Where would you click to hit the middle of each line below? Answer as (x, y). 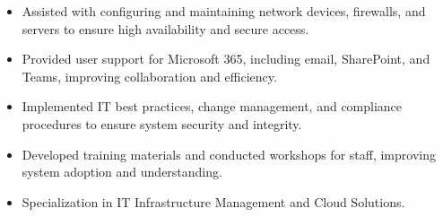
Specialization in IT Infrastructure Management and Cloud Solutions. (213, 201)
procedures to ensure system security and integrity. (162, 123)
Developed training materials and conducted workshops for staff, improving (229, 154)
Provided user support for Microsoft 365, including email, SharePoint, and (226, 59)
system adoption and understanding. (122, 172)
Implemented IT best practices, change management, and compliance (212, 106)
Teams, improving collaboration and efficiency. (149, 76)
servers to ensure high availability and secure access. (165, 28)
